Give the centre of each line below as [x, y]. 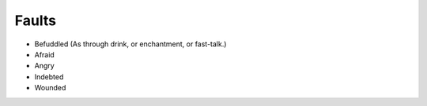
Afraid [44, 54]
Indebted [49, 77]
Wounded [50, 88]
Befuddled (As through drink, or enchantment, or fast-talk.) [130, 44]
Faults [36, 20]
